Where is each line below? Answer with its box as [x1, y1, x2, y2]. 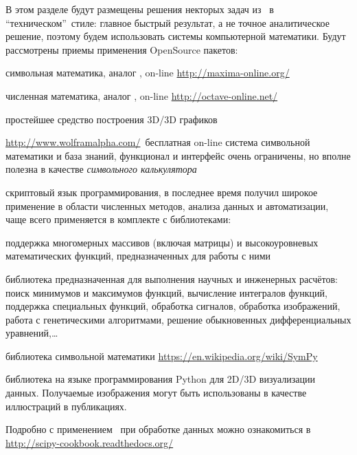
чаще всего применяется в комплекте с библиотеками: [5, 212, 231, 226]
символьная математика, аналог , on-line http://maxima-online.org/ [5, 65, 290, 80]
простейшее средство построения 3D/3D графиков [5, 112, 218, 126]
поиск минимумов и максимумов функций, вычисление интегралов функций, [5, 285, 327, 299]
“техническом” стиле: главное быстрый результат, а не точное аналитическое [5, 15, 330, 30]
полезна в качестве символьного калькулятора [5, 162, 197, 176]
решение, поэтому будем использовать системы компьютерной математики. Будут [5, 29, 346, 43]
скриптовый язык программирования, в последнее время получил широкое [5, 184, 318, 199]
